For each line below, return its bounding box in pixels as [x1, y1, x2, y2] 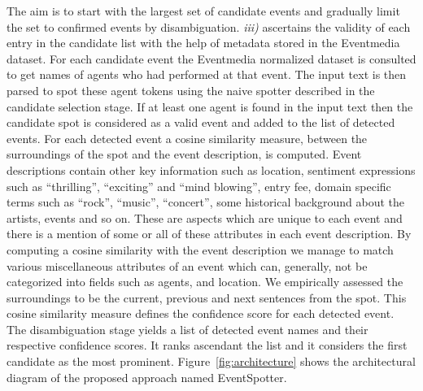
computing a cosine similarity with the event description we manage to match [7, 241, 394, 258]
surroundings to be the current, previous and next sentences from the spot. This [7, 289, 407, 306]
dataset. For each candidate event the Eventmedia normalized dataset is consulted [7, 50, 416, 67]
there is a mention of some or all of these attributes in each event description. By [7, 225, 412, 242]
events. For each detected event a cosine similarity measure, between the [7, 129, 368, 146]
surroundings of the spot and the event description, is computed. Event [7, 146, 362, 163]
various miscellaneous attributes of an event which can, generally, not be [7, 257, 368, 274]
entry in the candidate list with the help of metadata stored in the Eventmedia [7, 34, 400, 51]
